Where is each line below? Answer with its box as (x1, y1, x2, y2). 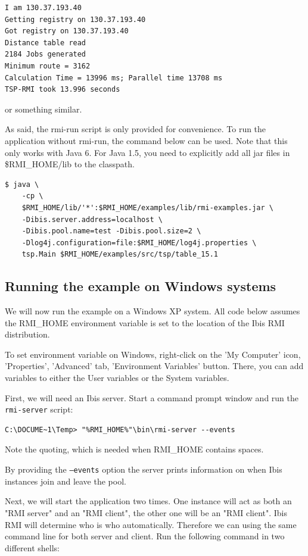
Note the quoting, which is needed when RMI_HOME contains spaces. (5, 443, 264, 455)
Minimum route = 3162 (5, 61, 91, 70)
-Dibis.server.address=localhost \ (21, 215, 163, 224)
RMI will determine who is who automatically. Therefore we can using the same (5, 518, 297, 530)
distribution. (5, 328, 50, 341)
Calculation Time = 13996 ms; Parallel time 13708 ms (5, 73, 223, 82)
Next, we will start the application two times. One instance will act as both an (5, 495, 292, 507)
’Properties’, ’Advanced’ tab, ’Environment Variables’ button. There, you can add (5, 360, 304, 372)
